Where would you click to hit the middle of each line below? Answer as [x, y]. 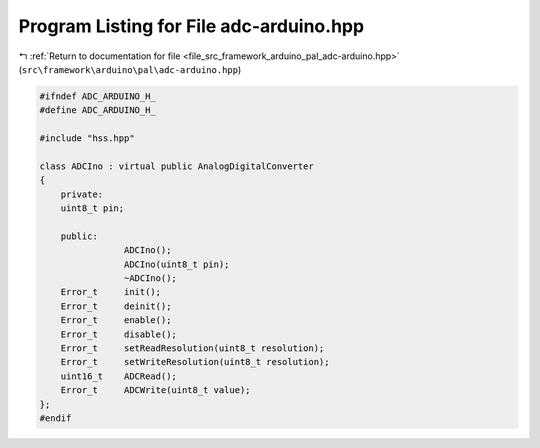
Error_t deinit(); [116, 306]
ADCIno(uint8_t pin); [176, 264]
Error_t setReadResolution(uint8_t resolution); [192, 348]
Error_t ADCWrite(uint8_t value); [155, 390]
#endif [55, 418]
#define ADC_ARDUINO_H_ [98, 110]
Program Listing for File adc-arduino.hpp [191, 26]
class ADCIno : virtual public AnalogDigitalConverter [176, 166]
